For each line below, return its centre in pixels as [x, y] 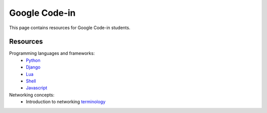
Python [33, 60]
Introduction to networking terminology [66, 102]
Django [33, 67]
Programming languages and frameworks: [52, 53]
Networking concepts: [32, 95]
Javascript [37, 88]
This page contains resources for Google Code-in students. [70, 28]
